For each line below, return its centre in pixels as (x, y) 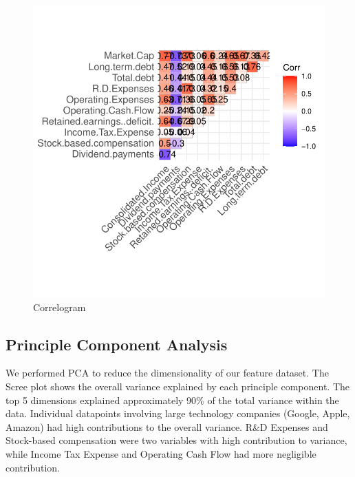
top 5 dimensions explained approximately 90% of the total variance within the (172, 400)
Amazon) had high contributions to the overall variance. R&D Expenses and (167, 426)
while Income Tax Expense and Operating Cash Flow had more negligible (161, 453)
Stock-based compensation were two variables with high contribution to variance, (176, 440)
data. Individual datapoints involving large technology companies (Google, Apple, (178, 413)
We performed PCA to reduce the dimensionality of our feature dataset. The (167, 373)
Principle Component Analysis (117, 344)
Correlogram (60, 307)
